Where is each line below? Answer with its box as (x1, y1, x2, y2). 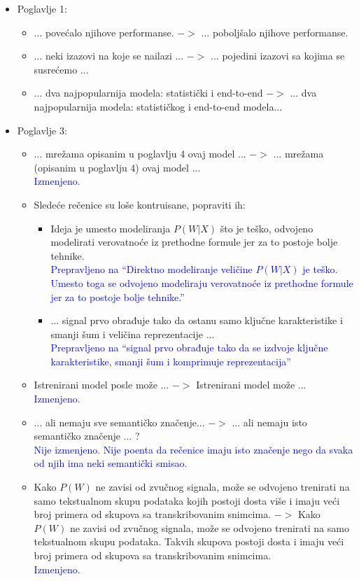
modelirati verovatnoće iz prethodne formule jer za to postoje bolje (50, 234, 338, 249)
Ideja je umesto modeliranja (50, 220, 171, 235)
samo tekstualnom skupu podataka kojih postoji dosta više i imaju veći (34, 493, 340, 507)
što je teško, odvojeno (220, 220, 314, 235)
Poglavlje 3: (17, 122, 67, 137)
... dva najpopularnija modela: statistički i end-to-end (34, 85, 263, 100)
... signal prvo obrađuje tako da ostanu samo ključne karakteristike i (50, 313, 343, 328)
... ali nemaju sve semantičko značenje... (34, 414, 205, 429)
